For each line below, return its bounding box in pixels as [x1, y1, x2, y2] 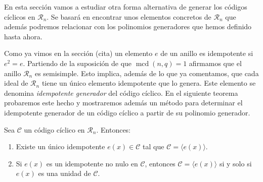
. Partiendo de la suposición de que [23, 57, 132, 68]
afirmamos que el [189, 57, 242, 68]
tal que [143, 141, 164, 152]
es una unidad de [38, 168, 91, 178]
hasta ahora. [4, 31, 42, 41]
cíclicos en [4, 11, 35, 22]
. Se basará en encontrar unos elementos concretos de [47, 11, 211, 22]
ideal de [4, 78, 28, 88]
